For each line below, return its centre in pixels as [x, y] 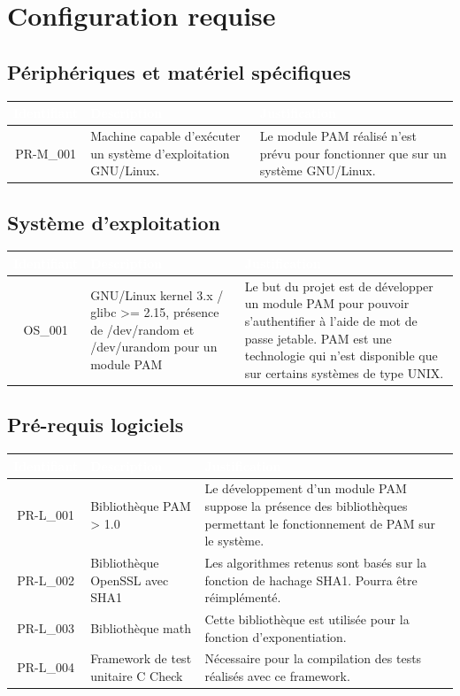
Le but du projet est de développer [339, 286]
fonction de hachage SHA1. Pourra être [311, 580]
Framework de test [141, 658]
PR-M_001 [46, 153]
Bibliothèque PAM [141, 505]
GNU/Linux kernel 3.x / [157, 294]
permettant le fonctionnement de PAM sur [320, 523]
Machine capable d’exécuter [165, 135]
